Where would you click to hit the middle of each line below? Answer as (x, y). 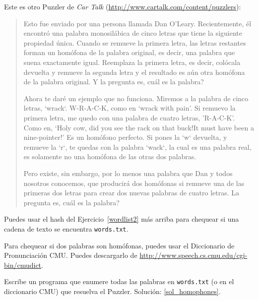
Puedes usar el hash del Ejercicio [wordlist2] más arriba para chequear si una (122, 219)
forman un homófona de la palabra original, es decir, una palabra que (129, 52)
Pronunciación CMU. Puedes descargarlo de (71, 255)
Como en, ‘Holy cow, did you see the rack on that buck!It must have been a (139, 127)
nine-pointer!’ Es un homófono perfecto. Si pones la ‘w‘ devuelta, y (125, 137)
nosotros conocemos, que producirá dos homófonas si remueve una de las (134, 183)
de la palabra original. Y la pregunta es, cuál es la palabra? (114, 82)
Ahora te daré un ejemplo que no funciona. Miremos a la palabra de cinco (136, 98)
